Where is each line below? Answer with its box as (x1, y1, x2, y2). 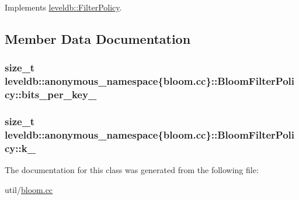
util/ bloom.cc (5, 183, 53, 195)
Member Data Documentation (5, 29, 191, 47)
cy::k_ (5, 140, 36, 155)
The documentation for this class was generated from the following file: (5, 164, 259, 176)
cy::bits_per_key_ (5, 87, 97, 102)
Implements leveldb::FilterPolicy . (5, 1, 122, 13)
